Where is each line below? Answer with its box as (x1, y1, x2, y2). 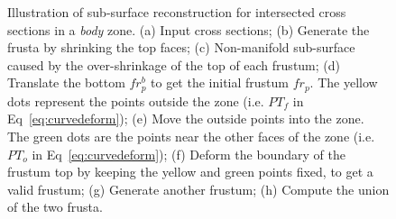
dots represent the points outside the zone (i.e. (7, 91, 264, 110)
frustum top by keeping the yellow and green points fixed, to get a (7, 162, 373, 181)
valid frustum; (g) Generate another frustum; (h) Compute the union (7, 179, 390, 198)
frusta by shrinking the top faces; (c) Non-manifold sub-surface (7, 38, 355, 57)
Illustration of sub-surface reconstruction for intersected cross (7, 3, 346, 21)
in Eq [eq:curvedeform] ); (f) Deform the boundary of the (32, 144, 345, 163)
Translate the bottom (7, 73, 125, 92)
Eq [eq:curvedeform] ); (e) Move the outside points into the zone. (7, 109, 364, 128)
